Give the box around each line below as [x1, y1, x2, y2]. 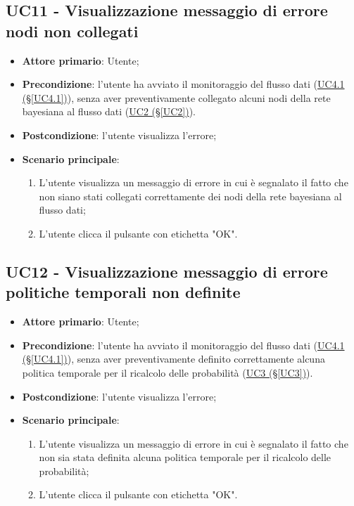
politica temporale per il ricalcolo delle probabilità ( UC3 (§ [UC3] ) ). [22, 365, 313, 379]
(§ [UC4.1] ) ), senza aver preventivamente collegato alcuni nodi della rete [22, 90, 331, 105]
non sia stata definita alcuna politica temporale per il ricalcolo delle [39, 450, 331, 465]
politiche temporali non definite [6, 281, 241, 303]
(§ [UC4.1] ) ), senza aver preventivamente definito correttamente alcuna [22, 351, 325, 366]
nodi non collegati [6, 20, 139, 41]
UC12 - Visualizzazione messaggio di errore [6, 260, 328, 282]
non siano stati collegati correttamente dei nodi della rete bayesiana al [39, 188, 342, 203]
